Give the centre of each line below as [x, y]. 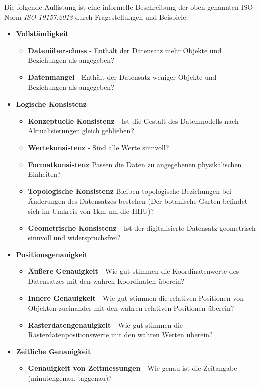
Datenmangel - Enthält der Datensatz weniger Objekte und [122, 77]
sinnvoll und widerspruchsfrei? [74, 237]
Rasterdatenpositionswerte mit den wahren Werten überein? [120, 334]
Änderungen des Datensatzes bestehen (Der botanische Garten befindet [138, 201]
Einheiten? [44, 174]
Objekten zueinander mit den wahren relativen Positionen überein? [131, 308]
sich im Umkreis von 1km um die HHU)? [91, 210]
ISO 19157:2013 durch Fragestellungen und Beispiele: [106, 16]
